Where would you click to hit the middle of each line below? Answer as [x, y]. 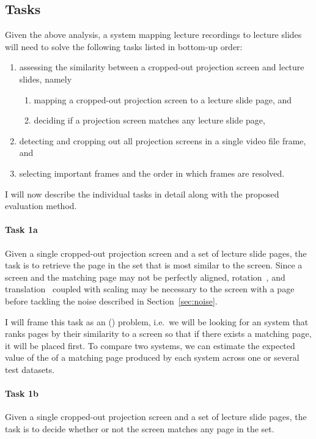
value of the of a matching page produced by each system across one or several [152, 357]
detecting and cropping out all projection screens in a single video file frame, [163, 140]
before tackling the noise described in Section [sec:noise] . [111, 301]
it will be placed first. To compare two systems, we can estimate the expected [150, 345]
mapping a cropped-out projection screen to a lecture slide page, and [163, 99]
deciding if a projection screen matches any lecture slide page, [149, 120]
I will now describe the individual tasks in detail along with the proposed [142, 194]
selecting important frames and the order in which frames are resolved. [152, 173]
